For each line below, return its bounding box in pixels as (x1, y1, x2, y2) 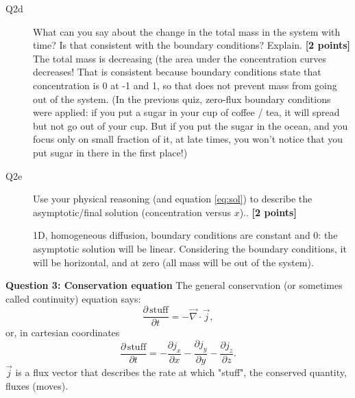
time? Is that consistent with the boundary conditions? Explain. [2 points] (33, 38, 351, 52)
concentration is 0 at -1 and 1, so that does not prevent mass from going (33, 78, 337, 92)
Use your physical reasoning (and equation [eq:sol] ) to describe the (33, 191, 313, 206)
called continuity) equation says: (5, 291, 141, 305)
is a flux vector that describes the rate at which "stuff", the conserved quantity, (15, 364, 347, 379)
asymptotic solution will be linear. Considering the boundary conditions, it (33, 241, 347, 255)
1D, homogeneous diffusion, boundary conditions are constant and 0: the (33, 228, 338, 242)
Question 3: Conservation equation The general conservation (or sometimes (5, 278, 343, 292)
